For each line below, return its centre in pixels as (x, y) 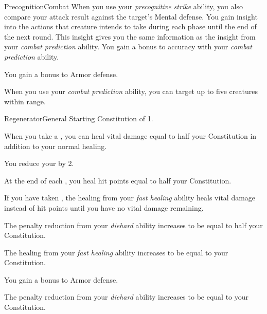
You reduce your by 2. (39, 163)
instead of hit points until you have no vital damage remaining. (104, 207)
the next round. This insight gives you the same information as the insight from (130, 36)
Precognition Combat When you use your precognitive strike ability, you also (123, 6)
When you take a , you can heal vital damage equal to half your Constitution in (130, 135)
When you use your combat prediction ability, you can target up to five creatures (131, 91)
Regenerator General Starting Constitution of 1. (79, 118)
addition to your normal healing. (56, 146)
